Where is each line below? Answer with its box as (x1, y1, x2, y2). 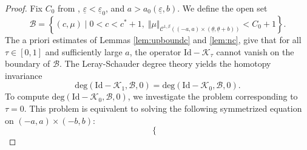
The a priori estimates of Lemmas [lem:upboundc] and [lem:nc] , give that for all (5, 33, 302, 46)
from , (58, 2, 80, 14)
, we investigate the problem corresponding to (127, 90, 298, 103)
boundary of (5, 57, 50, 70)
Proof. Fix (5, 2, 42, 14)
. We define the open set (177, 2, 268, 14)
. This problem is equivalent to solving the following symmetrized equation (24, 101, 302, 114)
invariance (5, 69, 42, 81)
